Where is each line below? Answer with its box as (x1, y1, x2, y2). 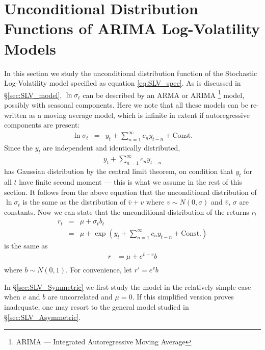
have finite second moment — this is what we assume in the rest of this (19, 176, 242, 187)
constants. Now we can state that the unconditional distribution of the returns (4, 206, 249, 217)
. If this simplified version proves (132, 291, 234, 302)
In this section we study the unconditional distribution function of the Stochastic (4, 67, 257, 78)
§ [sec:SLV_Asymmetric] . (4, 311, 81, 322)
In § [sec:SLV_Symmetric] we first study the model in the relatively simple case (4, 281, 251, 292)
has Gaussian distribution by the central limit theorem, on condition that (4, 166, 233, 177)
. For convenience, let (66, 264, 132, 275)
